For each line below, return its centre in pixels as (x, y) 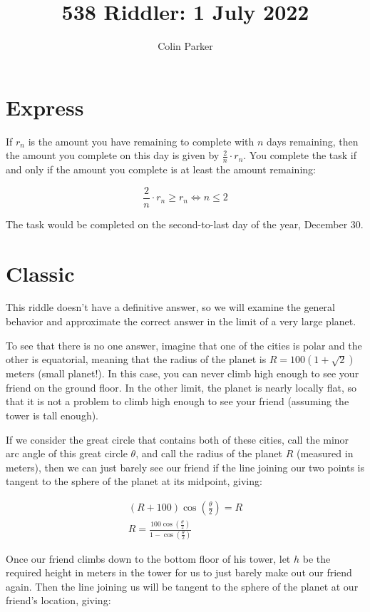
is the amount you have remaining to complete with (141, 141)
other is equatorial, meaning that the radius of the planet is (136, 359)
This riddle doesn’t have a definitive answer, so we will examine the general (170, 307)
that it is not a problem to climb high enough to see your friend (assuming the (178, 401)
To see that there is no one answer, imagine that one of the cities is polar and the (184, 345)
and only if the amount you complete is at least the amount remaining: (161, 169)
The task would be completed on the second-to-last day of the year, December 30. (185, 224)
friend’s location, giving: (58, 600)
